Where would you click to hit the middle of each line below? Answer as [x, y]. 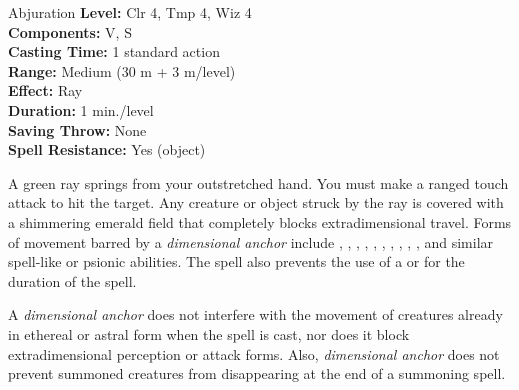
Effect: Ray [45, 90]
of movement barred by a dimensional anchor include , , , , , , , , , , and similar [251, 241]
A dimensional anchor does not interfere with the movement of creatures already [255, 314]
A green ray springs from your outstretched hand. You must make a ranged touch [258, 182]
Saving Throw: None [77, 129]
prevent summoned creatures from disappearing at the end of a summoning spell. [257, 373]
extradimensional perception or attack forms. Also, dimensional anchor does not [254, 353]
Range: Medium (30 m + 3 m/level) [122, 70]
